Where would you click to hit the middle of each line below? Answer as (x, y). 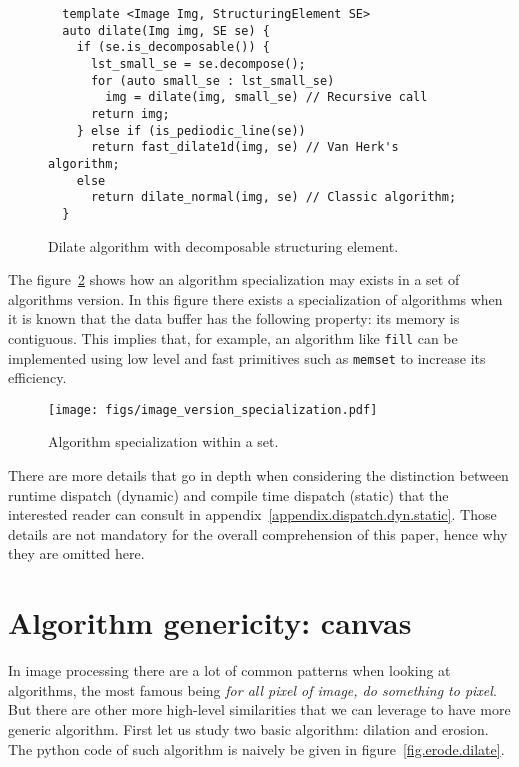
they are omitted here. (76, 553)
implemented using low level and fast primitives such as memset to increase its (247, 357)
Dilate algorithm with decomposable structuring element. (223, 245)
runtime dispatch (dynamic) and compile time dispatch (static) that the (228, 494)
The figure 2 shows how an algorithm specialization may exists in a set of (234, 279)
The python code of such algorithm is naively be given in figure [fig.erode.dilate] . (256, 748)
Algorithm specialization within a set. (163, 441)
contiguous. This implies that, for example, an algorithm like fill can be (233, 337)
